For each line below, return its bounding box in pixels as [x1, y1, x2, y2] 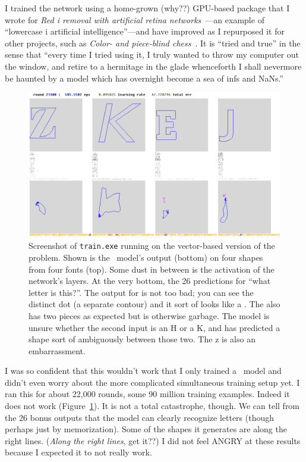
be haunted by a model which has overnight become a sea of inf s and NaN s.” [5, 71, 283, 84]
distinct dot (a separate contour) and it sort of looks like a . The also [29, 298, 280, 310]
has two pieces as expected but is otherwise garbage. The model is [29, 309, 270, 321]
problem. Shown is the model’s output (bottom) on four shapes [29, 251, 263, 263]
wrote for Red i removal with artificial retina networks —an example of [5, 13, 264, 26]
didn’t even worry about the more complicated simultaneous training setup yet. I [5, 376, 300, 388]
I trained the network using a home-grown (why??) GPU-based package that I [5, 2, 290, 14]
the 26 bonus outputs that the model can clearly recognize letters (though [5, 411, 275, 423]
